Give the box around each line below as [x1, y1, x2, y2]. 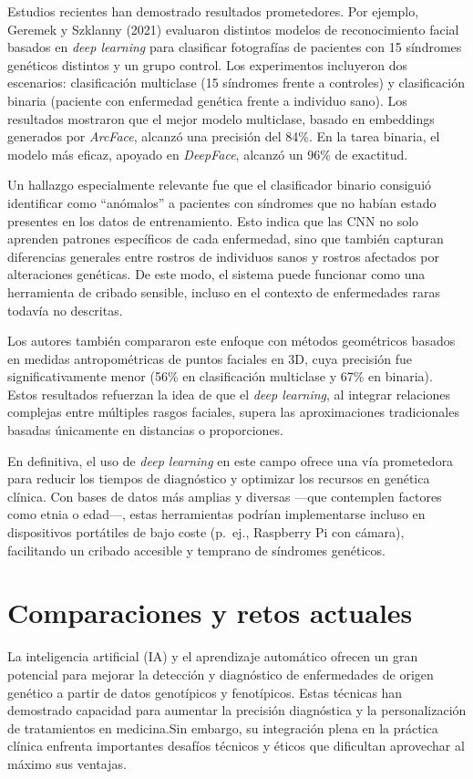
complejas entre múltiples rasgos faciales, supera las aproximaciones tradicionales [7, 402, 459, 421]
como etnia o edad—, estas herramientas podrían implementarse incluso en [7, 504, 426, 524]
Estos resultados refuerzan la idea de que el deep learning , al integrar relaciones [7, 384, 450, 403]
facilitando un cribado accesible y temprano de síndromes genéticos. [7, 540, 386, 559]
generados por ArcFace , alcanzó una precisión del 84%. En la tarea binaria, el [7, 127, 440, 146]
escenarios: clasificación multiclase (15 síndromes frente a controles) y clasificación [7, 73, 465, 92]
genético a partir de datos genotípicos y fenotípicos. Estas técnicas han [7, 682, 403, 701]
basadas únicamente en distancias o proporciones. [7, 421, 284, 440]
